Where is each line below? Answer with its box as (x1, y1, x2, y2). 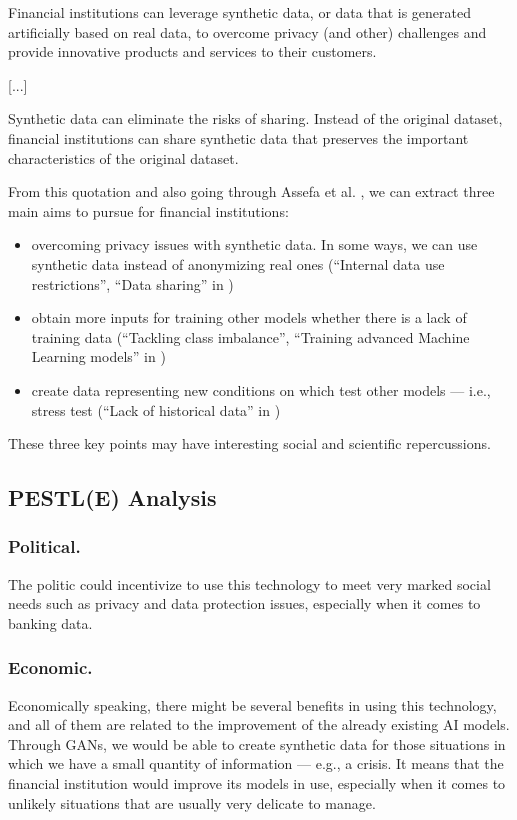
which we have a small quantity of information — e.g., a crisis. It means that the (8, 753, 504, 774)
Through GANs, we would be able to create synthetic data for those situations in (8, 733, 506, 754)
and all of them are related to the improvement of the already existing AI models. (8, 714, 510, 735)
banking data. (8, 612, 93, 633)
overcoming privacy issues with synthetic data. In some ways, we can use (31, 234, 478, 255)
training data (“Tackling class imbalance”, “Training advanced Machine (31, 326, 470, 347)
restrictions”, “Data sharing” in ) (31, 273, 234, 294)
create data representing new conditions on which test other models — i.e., (31, 379, 491, 400)
